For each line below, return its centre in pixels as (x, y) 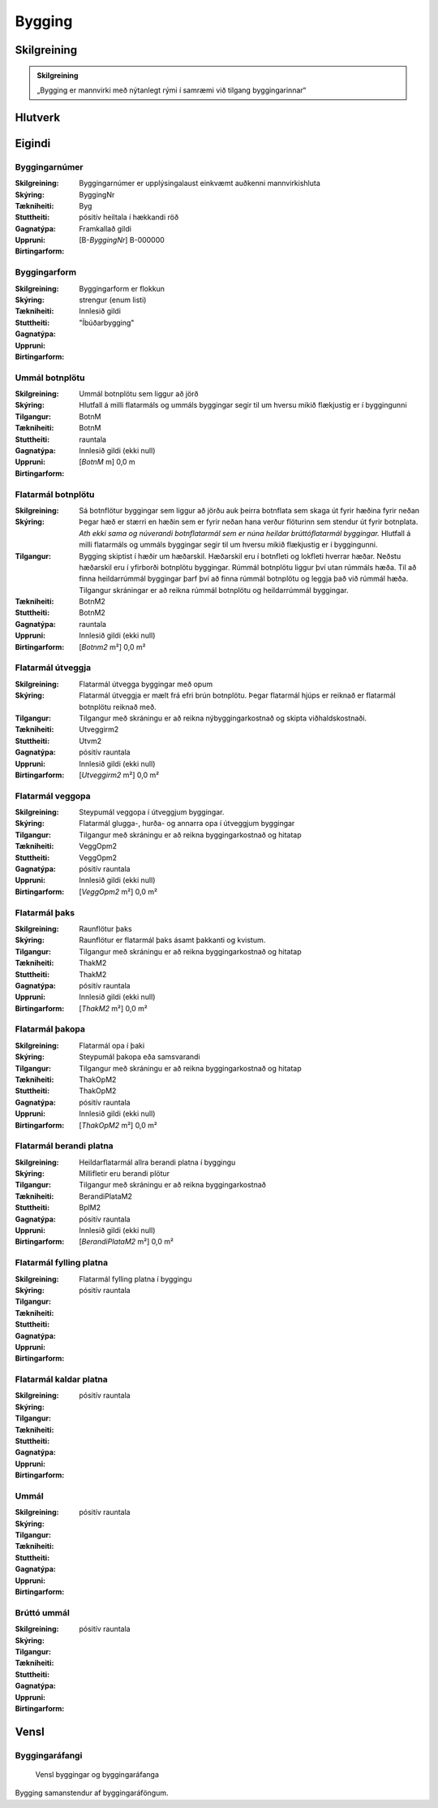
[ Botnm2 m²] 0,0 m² (112, 647)
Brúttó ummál (43, 1612)
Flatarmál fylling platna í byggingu (135, 1278)
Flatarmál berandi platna (64, 1146)
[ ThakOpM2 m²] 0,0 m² (118, 1125)
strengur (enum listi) (113, 300)
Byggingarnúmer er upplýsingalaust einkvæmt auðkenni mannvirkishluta (200, 184)
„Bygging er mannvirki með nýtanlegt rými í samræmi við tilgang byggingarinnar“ (172, 90)
